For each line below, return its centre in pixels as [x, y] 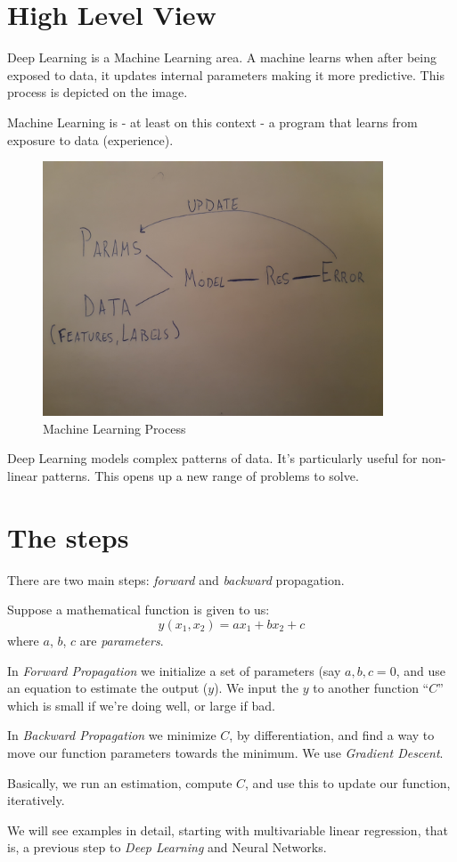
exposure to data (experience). [90, 139]
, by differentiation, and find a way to [332, 735]
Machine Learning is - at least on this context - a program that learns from [212, 122]
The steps [68, 537]
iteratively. [36, 800]
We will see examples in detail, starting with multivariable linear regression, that [228, 829]
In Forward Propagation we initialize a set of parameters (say [174, 670]
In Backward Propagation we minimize [112, 735]
